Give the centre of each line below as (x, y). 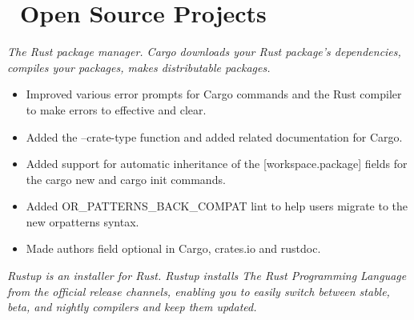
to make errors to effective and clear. (116, 109)
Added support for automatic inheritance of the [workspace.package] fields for (217, 164)
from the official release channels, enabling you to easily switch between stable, (199, 291)
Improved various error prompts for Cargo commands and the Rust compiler (214, 94)
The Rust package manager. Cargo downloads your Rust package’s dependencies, (204, 52)
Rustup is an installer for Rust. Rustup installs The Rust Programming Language (207, 276)
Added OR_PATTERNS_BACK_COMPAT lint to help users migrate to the (217, 206)
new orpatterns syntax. (82, 221)
